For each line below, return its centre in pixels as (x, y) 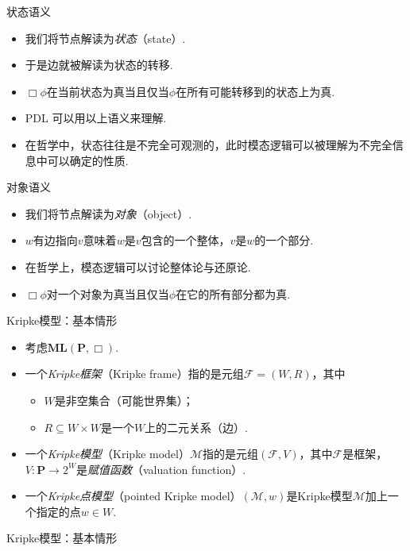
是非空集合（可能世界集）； (124, 400)
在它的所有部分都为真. (233, 293)
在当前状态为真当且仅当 (108, 91)
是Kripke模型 (319, 496)
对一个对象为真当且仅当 (108, 293)
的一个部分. (284, 240)
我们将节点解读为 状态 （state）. (105, 38)
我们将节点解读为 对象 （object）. (108, 213)
